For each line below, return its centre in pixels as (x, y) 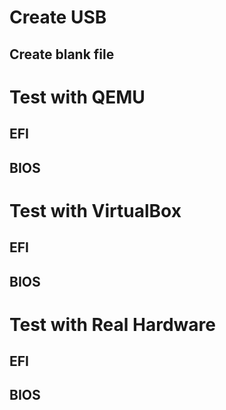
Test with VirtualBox (95, 210)
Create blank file (62, 54)
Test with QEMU (77, 97)
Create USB (58, 17)
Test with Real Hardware (112, 324)
